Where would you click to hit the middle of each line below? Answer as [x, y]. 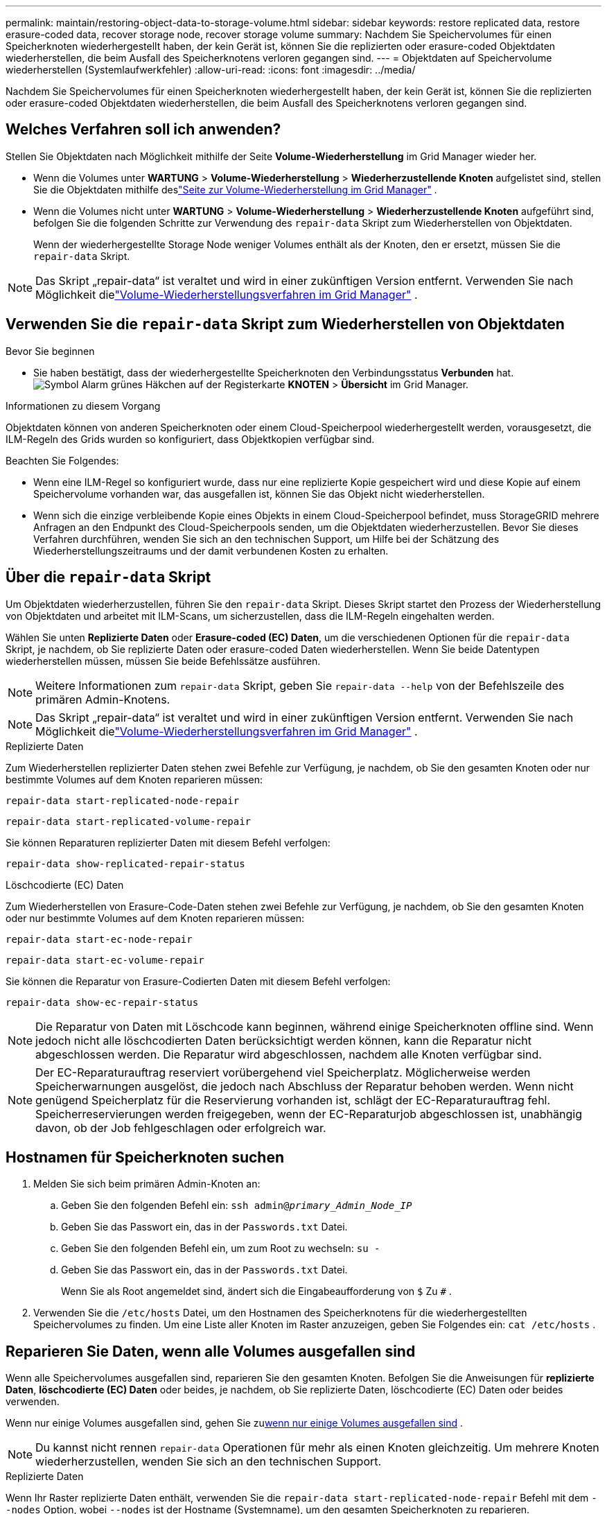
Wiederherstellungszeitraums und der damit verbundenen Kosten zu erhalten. [211, 550]
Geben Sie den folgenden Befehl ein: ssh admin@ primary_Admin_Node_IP [237, 1206]
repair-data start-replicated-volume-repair [129, 821]
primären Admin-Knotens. [103, 699]
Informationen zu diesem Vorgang [83, 406]
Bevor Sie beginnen [50, 351]
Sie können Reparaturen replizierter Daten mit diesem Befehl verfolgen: [168, 842]
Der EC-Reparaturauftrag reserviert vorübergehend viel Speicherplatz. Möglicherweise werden [283, 1072]
